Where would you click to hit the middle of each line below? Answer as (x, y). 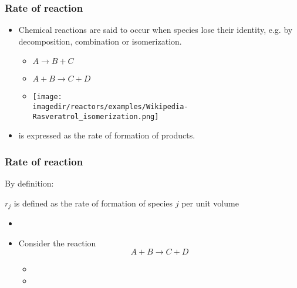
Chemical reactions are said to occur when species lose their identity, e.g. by (156, 30)
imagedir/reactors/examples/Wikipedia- (110, 107)
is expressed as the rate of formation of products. (107, 135)
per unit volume (210, 203)
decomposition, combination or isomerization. (100, 41)
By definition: (29, 183)
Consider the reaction (57, 243)
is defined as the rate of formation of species (93, 203)
